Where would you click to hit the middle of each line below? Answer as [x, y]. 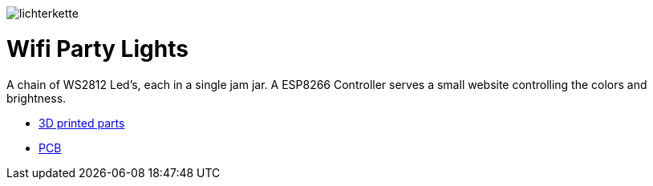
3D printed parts [82, 123]
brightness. [37, 98]
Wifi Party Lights [97, 49]
